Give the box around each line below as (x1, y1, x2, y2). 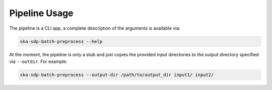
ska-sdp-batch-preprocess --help (20, 38, 103, 44)
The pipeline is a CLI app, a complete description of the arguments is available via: (9, 25, 181, 31)
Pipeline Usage (9, 8, 74, 19)
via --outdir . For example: (9, 58, 67, 64)
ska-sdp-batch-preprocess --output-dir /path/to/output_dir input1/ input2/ (20, 72, 214, 77)
